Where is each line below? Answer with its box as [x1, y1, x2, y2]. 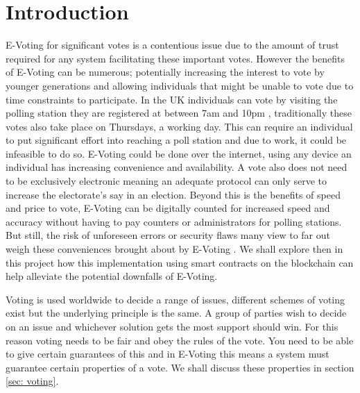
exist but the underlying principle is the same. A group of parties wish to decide [6, 306, 347, 320]
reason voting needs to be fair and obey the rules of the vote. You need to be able [6, 333, 354, 347]
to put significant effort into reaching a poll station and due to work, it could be [6, 133, 347, 147]
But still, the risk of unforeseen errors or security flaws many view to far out [6, 228, 331, 242]
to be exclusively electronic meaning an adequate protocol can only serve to [6, 174, 327, 188]
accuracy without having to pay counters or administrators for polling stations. [6, 214, 342, 228]
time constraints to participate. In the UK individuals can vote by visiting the [6, 92, 338, 106]
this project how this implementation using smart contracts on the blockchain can [6, 255, 354, 269]
